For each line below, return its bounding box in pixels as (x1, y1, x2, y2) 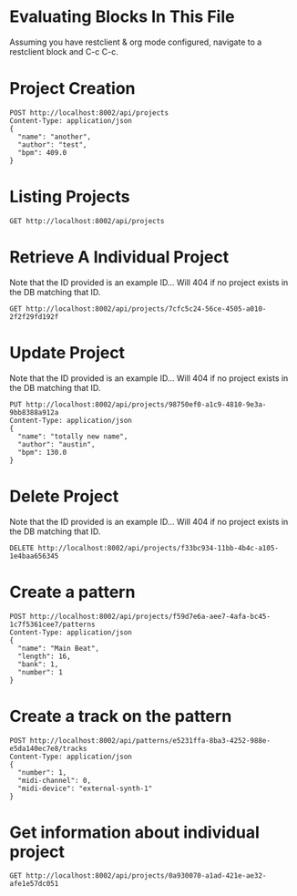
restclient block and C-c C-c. (9, 46, 118, 57)
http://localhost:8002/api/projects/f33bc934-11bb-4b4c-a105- (37, 543, 280, 552)
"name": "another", (17, 132, 92, 141)
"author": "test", (17, 139, 88, 149)
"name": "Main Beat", (17, 644, 100, 653)
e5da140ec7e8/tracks (9, 744, 88, 753)
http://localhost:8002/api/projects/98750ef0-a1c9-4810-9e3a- (26, 399, 267, 409)
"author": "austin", (17, 439, 96, 448)
